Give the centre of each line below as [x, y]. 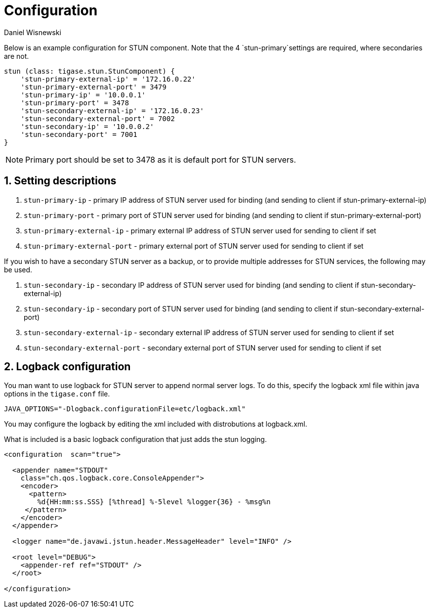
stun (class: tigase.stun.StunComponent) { [89, 71]
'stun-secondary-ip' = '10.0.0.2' [87, 126]
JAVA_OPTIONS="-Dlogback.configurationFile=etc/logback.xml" [125, 409]
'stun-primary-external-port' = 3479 [93, 87]
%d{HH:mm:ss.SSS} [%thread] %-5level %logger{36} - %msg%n [154, 502]
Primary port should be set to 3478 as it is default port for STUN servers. [161, 159]
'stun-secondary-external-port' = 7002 [98, 118]
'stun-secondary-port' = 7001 [79, 134]
